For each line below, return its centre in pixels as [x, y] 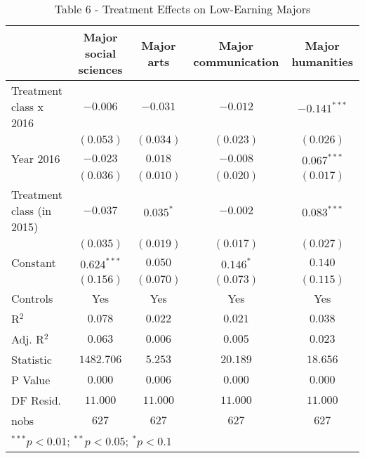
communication [236, 61]
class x [27, 106]
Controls [32, 298]
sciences [100, 69]
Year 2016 [36, 158]
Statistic [32, 359]
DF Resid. [36, 400]
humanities [322, 61]
